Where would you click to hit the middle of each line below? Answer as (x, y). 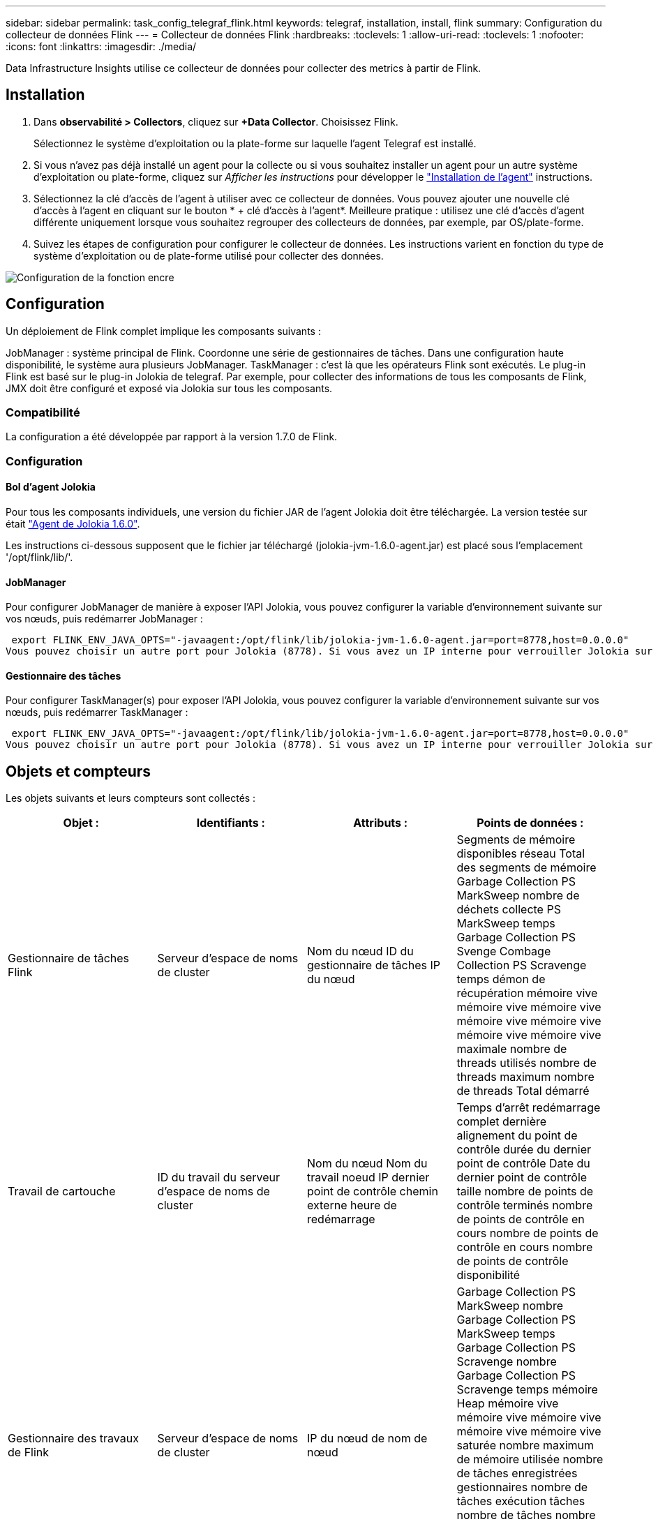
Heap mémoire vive (508, 1404)
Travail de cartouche (62, 1191)
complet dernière (502, 1122)
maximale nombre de (512, 1049)
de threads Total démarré (523, 1091)
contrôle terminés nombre (525, 1205)
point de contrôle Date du (523, 1164)
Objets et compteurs (78, 771)
